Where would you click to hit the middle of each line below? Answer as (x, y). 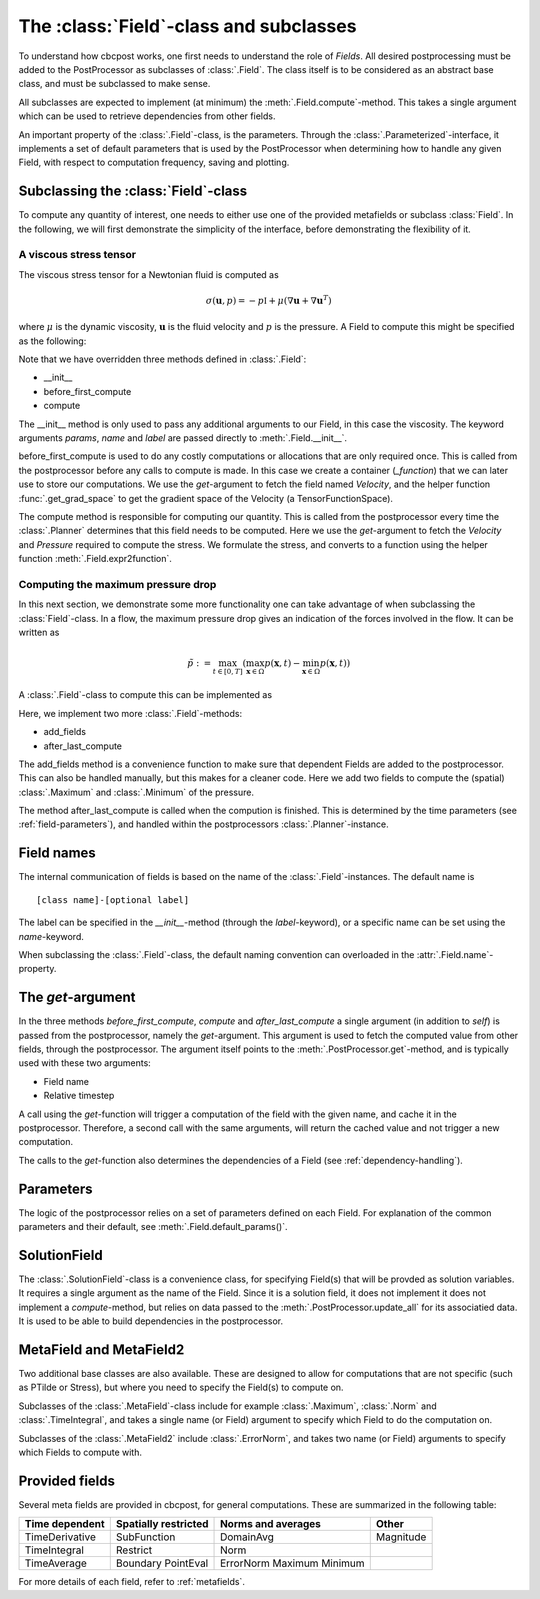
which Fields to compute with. (80, 1452)
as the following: (52, 341)
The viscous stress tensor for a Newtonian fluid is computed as (148, 274)
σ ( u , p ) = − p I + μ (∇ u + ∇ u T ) (268, 299)
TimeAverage (55, 1563)
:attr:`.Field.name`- (455, 954)
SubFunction (145, 1537)
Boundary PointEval (162, 1563)
